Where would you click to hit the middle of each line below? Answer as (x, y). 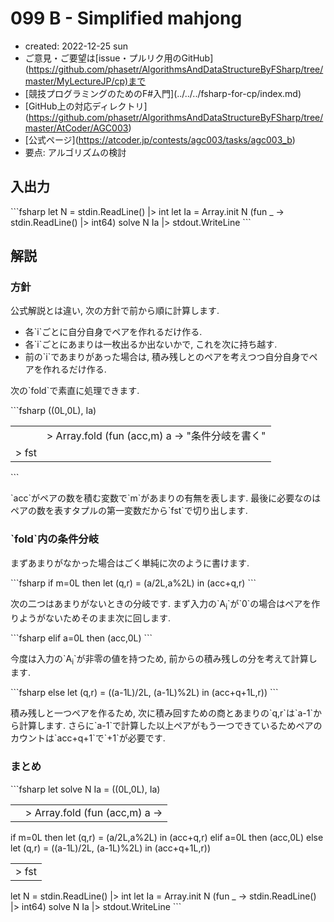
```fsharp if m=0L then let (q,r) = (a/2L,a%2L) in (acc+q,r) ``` (133, 583)
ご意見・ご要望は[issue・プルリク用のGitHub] (119, 58)
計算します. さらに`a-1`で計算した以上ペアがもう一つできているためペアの (170, 726)
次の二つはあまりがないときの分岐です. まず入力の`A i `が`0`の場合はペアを (161, 604)
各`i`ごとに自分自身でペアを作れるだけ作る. (113, 332)
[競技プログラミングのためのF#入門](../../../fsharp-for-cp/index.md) (163, 93)
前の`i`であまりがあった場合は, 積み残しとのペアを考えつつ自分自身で (167, 357)
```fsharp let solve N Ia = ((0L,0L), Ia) (85, 789)
